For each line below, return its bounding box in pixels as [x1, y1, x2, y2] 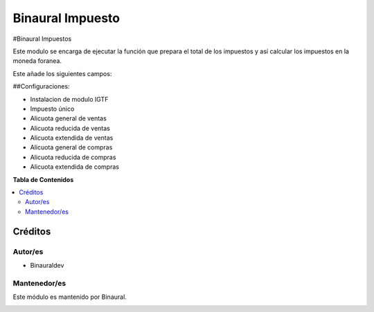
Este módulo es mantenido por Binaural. [12, 293, 127, 301]
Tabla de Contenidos [12, 175, 74, 183]
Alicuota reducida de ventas [30, 124, 110, 132]
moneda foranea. [12, 57, 62, 65]
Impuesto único [30, 104, 75, 113]
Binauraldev [30, 261, 64, 269]
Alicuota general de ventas [30, 114, 107, 122]
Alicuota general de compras [30, 143, 113, 152]
